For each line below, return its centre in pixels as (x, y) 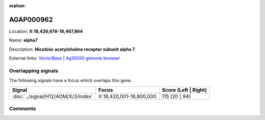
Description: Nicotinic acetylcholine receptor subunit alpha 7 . (73, 49)
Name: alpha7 (23, 40)
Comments (23, 108)
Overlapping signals (34, 71)
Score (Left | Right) (185, 90)
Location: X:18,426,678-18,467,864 (46, 31)
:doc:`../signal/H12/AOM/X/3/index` (53, 96)
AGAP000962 (31, 20)
